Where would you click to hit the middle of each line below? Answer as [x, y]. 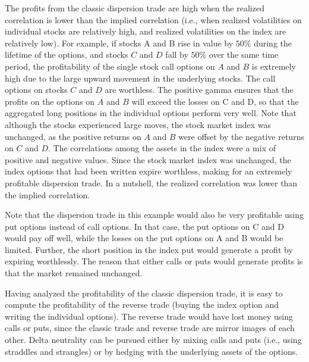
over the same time [244, 54]
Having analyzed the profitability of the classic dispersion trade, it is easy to [144, 293]
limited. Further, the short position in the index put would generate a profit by [149, 249]
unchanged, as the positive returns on [73, 136]
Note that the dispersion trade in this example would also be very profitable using [154, 215]
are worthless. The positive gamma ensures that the [199, 90]
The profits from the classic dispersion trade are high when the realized [135, 8]
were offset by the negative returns [241, 136]
